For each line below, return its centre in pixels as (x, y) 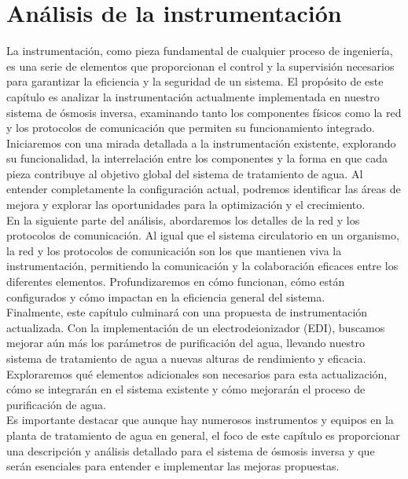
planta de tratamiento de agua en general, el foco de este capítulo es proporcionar (203, 435)
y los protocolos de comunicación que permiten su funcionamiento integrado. (191, 128)
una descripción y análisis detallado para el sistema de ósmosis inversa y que (191, 450)
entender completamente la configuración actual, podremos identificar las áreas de (204, 189)
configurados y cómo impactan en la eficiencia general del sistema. (166, 296)
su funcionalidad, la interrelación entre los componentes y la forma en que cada (197, 158)
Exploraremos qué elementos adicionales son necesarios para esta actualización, (197, 373)
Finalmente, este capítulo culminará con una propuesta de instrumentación (187, 312)
